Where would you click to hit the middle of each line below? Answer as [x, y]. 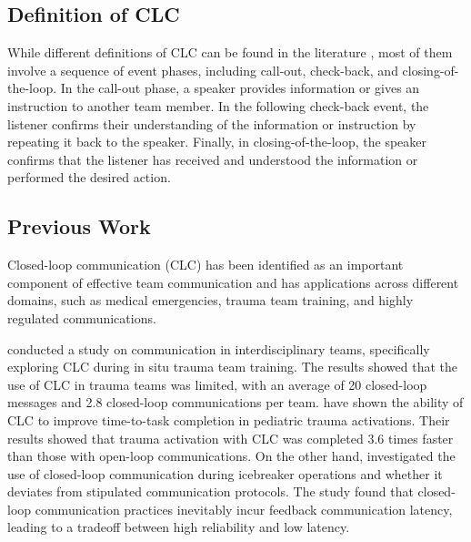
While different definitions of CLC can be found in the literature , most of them [230, 52]
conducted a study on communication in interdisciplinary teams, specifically [219, 348]
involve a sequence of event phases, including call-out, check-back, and [203, 70]
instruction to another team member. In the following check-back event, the [218, 105]
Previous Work [79, 226]
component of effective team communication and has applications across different [233, 282]
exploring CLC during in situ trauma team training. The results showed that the [232, 367]
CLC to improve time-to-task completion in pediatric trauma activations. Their [229, 419]
